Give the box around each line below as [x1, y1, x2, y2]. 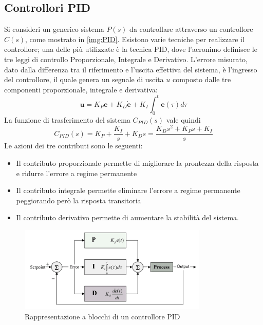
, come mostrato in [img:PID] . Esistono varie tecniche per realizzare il [25, 33, 245, 44]
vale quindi [166, 114, 201, 125]
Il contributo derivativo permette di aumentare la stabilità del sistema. [16, 212, 239, 223]
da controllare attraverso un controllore [129, 24, 253, 34]
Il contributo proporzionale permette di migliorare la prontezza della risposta [16, 157, 259, 168]
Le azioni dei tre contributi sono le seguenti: [4, 140, 143, 151]
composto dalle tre [172, 74, 231, 85]
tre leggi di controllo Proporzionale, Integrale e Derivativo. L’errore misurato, [4, 53, 248, 64]
